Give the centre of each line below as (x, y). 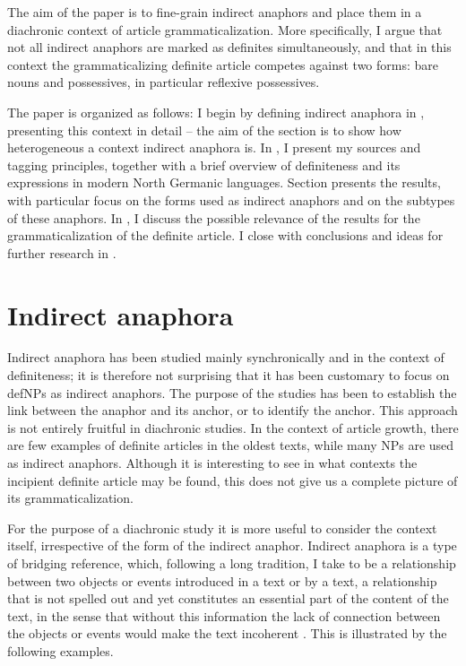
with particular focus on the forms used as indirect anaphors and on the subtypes (231, 199)
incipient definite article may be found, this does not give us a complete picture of (233, 480)
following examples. (60, 650)
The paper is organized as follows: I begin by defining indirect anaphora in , (216, 112)
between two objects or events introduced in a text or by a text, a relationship (222, 580)
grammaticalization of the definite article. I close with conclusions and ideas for (225, 235)
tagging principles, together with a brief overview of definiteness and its (204, 164)
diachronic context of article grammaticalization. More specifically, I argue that (225, 29)
